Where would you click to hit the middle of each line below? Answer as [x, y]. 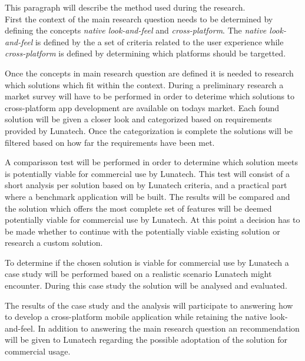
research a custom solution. [54, 243]
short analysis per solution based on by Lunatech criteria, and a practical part [146, 185]
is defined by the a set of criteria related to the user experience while [159, 41]
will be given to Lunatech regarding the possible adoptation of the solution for [146, 340]
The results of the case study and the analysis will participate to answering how [149, 305]
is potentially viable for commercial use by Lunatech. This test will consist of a [147, 173]
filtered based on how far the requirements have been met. [110, 142]
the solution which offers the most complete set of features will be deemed [138, 208]
